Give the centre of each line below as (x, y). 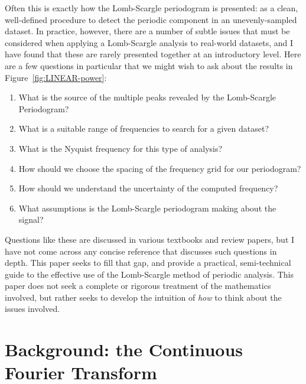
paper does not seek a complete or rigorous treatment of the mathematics (138, 286)
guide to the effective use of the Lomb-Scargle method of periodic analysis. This (149, 274)
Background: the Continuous (124, 349)
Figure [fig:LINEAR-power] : (56, 77)
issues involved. (32, 309)
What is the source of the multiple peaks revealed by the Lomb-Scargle (147, 97)
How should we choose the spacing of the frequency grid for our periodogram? (160, 168)
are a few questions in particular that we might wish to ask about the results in (149, 65)
